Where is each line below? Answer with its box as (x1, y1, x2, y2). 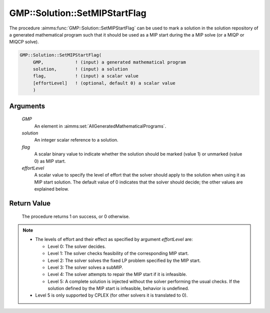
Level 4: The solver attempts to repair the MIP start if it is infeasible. (47, 271, 187, 277)
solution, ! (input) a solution (32, 66, 128, 72)
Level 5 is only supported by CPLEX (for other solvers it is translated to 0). (35, 292, 188, 298)
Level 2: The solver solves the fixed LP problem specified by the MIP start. (47, 257, 201, 263)
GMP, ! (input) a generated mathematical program (32, 59, 186, 65)
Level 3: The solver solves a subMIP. (47, 264, 123, 270)
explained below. (34, 186, 69, 192)
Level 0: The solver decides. (47, 243, 106, 249)
